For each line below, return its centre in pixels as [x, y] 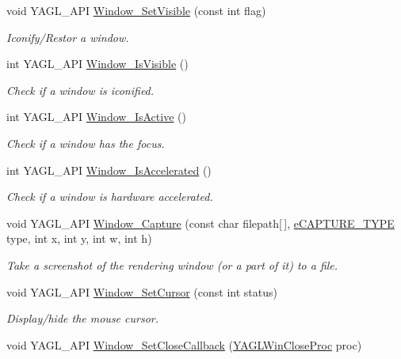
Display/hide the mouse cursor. [83, 318]
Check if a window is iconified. [80, 90]
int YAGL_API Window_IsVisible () [97, 64]
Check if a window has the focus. [86, 143]
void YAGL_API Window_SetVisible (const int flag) [136, 10]
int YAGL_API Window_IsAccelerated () [109, 170]
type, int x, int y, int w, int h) [79, 238]
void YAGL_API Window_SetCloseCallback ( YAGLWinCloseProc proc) [184, 344]
